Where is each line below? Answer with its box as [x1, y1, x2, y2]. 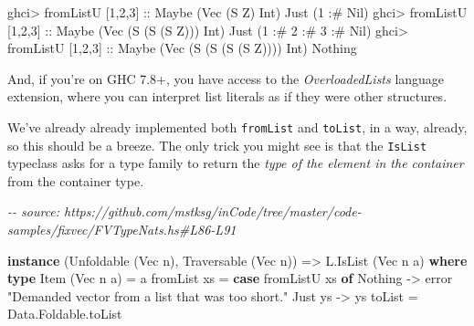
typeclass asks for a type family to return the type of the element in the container [7, 153, 464, 173]
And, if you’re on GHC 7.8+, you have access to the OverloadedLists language [7, 68, 445, 88]
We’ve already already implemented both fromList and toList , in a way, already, [7, 117, 468, 136]
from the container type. [7, 171, 144, 190]
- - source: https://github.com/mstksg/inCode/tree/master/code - [7, 202, 362, 221]
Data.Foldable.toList [7, 304, 122, 323]
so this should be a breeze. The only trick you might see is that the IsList [7, 135, 427, 154]
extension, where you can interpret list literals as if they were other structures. [7, 87, 448, 106]
